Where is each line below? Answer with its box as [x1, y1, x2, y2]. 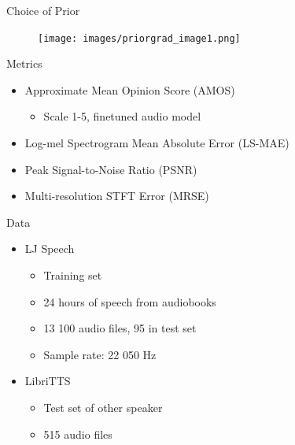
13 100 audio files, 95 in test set [43, 320, 197, 336]
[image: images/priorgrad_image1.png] [38, 32, 241, 44]
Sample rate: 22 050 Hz [43, 346, 157, 362]
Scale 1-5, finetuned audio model [43, 108, 201, 124]
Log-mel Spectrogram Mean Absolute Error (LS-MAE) [24, 135, 289, 151]
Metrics [6, 55, 42, 72]
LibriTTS [24, 373, 71, 389]
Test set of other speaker [43, 399, 163, 415]
